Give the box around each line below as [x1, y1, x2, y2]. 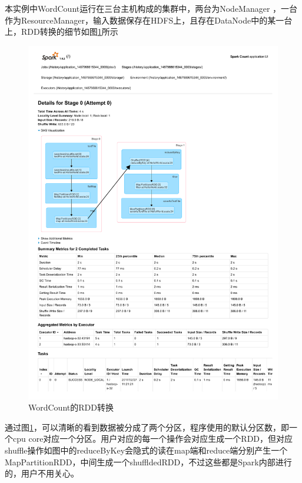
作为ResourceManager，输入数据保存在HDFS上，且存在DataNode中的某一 [5, 14, 284, 26]
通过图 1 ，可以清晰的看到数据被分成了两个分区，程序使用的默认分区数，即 [5, 421, 289, 433]
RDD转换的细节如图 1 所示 [21, 25, 118, 38]
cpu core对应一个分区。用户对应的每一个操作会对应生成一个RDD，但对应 [12, 432, 293, 445]
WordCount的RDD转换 [28, 401, 114, 413]
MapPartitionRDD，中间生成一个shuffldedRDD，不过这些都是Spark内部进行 [5, 455, 292, 468]
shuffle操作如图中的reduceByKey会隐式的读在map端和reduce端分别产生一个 [5, 444, 288, 456]
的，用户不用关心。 [5, 467, 79, 479]
